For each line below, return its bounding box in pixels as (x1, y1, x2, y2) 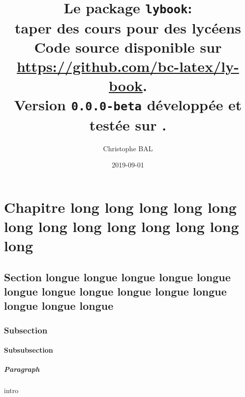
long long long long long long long (4, 216, 239, 236)
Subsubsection (4, 345, 53, 355)
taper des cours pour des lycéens (14, 17, 241, 37)
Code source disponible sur (34, 36, 222, 57)
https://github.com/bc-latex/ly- (17, 56, 239, 76)
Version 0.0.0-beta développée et (14, 95, 242, 115)
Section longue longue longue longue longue (4, 269, 231, 284)
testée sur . (89, 114, 167, 134)
